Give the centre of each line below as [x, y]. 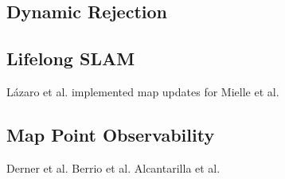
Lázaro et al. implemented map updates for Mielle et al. [143, 91]
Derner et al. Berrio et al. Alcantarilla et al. [113, 167]
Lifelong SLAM [71, 58]
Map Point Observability [111, 134]
